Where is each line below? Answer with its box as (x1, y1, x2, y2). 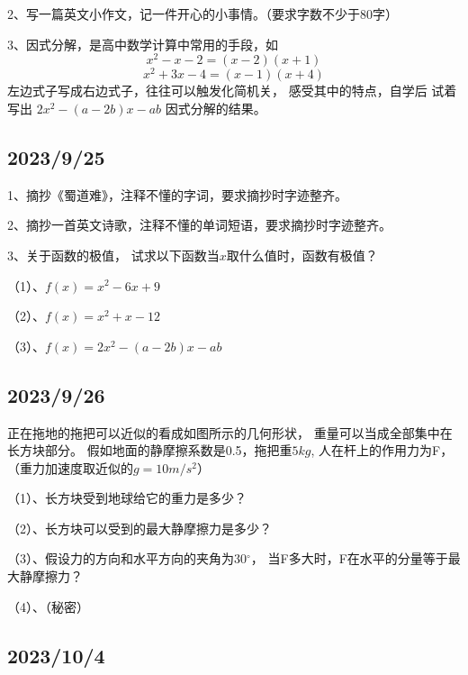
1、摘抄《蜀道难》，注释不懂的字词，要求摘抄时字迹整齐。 (7, 185, 347, 204)
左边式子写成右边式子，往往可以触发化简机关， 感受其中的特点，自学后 (7, 81, 427, 100)
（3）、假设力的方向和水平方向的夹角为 (7, 549, 234, 568)
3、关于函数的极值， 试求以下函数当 (7, 245, 220, 264)
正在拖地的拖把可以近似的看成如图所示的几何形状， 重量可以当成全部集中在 (7, 423, 453, 442)
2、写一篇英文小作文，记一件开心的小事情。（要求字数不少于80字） (7, 5, 398, 23)
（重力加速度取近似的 (7, 458, 133, 477)
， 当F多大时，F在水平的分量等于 (250, 549, 448, 568)
